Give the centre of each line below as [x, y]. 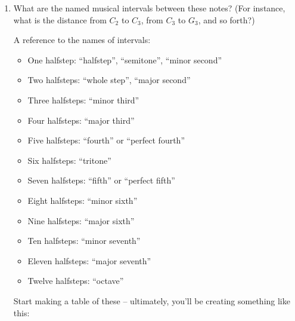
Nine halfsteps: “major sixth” [81, 220]
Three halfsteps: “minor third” [83, 100]
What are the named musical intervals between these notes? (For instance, [149, 8]
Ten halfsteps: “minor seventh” [84, 241]
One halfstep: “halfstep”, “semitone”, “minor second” [125, 59]
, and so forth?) [226, 19]
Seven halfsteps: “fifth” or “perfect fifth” [101, 180]
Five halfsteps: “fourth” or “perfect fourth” [106, 140]
